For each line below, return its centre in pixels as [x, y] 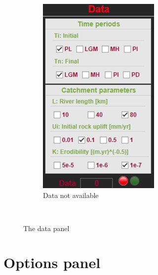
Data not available [71, 195]
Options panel [52, 262]
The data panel [46, 228]
